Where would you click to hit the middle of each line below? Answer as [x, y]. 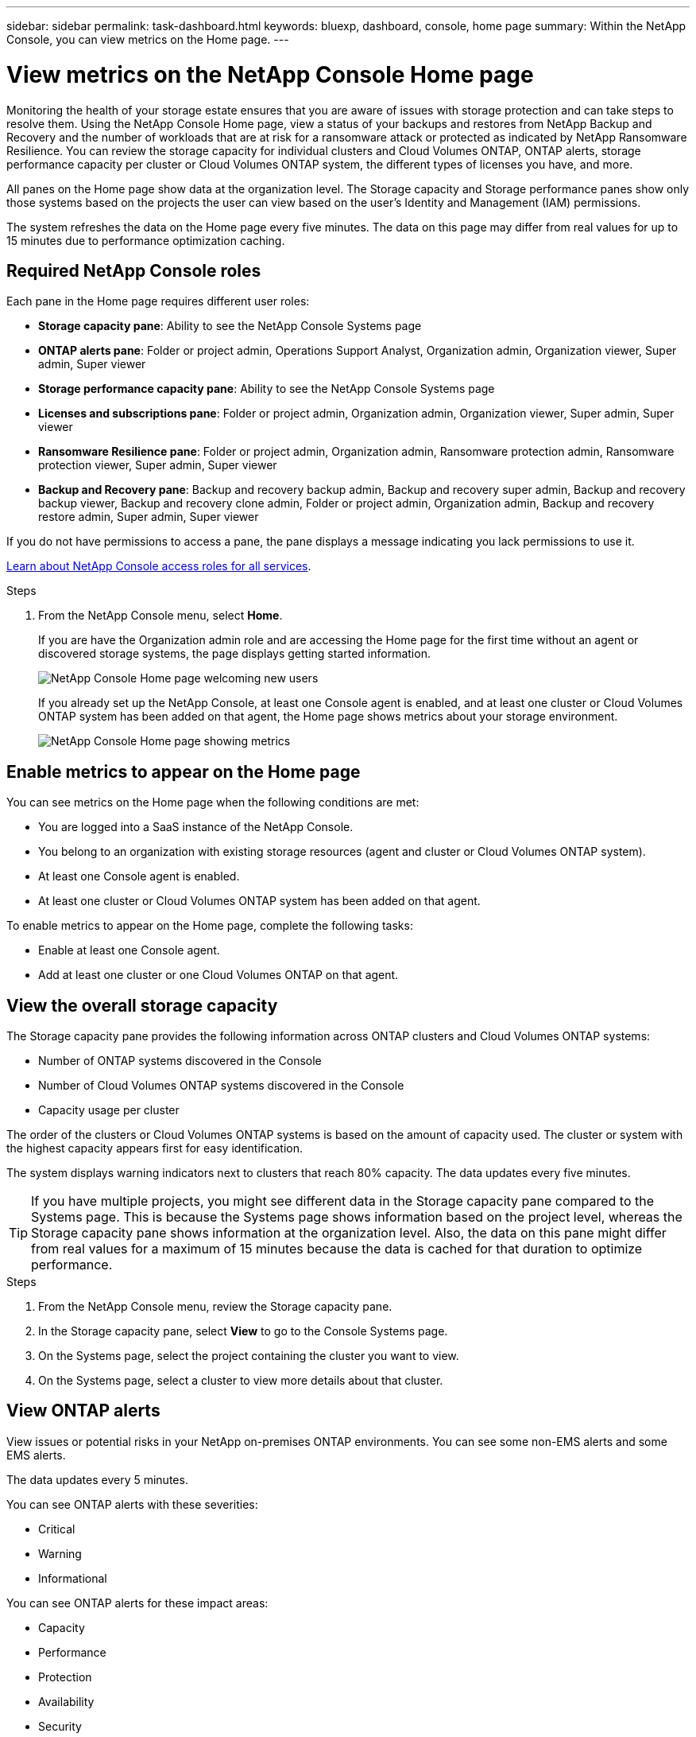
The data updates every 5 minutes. [97, 1479]
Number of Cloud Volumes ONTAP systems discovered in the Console [221, 1086]
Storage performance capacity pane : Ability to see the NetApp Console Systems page [267, 389]
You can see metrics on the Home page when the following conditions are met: [213, 802]
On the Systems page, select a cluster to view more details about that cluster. [241, 1381]
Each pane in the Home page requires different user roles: [158, 301]
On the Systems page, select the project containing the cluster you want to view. [249, 1356]
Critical [57, 1529]
